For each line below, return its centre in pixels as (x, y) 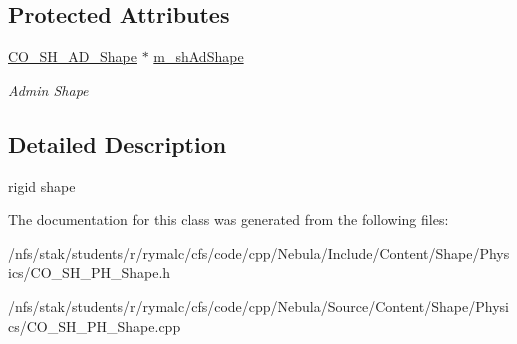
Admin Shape (48, 89)
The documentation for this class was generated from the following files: (228, 219)
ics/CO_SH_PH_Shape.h (89, 272)
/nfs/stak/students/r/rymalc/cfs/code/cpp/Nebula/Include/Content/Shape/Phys (259, 252)
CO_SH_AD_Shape (72, 56)
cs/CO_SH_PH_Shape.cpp (94, 325)
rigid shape (42, 185)
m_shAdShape (198, 56)
